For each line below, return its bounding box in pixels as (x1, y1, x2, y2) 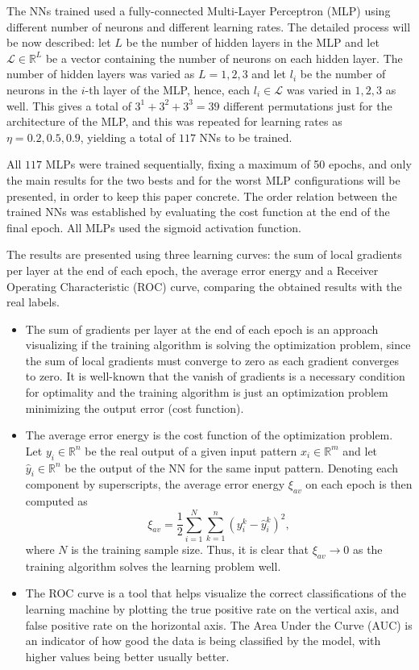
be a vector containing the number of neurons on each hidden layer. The (45, 49, 403, 66)
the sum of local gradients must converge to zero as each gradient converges (25, 352, 400, 368)
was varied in (286, 81, 351, 98)
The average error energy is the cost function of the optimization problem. (25, 427, 393, 443)
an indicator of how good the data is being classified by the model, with (25, 632, 381, 649)
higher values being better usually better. (25, 647, 230, 664)
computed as (25, 493, 88, 510)
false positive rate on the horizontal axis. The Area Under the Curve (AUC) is (25, 616, 413, 633)
